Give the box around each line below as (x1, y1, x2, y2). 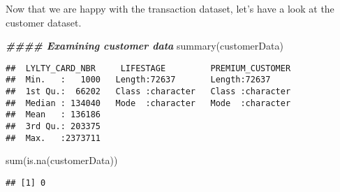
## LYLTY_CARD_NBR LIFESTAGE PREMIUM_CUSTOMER (6, 63, 291, 73)
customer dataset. (6, 15, 82, 29)
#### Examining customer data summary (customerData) (6, 38, 283, 53)
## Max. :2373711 (6, 133, 101, 143)
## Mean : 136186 (6, 110, 101, 120)
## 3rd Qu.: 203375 (6, 121, 101, 132)
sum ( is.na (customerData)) (6, 153, 118, 168)
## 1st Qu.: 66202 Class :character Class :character (6, 87, 291, 97)
